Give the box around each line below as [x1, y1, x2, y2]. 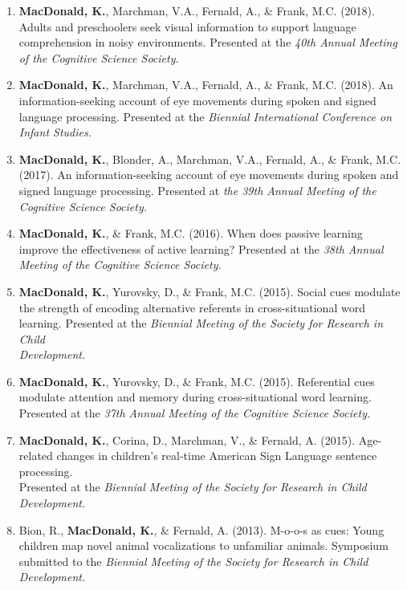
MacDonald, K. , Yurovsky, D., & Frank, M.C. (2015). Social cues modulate [18, 283, 401, 299]
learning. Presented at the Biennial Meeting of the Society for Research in [18, 315, 384, 332]
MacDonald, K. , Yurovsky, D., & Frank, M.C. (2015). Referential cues [18, 372, 375, 389]
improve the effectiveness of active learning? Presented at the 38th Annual [18, 240, 384, 257]
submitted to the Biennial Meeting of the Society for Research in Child [18, 552, 368, 569]
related [18, 447, 53, 464]
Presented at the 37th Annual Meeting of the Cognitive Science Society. [18, 405, 371, 421]
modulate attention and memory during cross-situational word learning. [18, 389, 372, 405]
